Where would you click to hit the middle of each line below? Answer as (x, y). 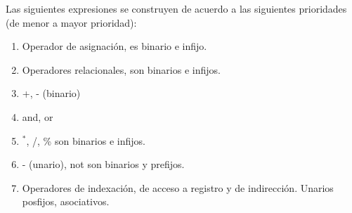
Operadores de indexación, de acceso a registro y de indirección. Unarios (178, 187)
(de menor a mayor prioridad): (71, 22)
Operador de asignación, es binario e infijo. (115, 46)
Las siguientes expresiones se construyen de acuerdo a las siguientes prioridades (176, 8)
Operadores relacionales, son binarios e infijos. (121, 69)
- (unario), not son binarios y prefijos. (103, 164)
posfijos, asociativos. (66, 201)
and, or (38, 116)
